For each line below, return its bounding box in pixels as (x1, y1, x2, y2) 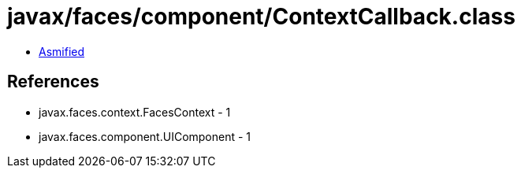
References (7, 72, 99, 92)
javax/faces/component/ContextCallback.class (7, 3, 515, 30)
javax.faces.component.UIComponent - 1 (39, 129, 251, 143)
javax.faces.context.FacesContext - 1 (39, 105, 231, 119)
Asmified (39, 44, 85, 58)
